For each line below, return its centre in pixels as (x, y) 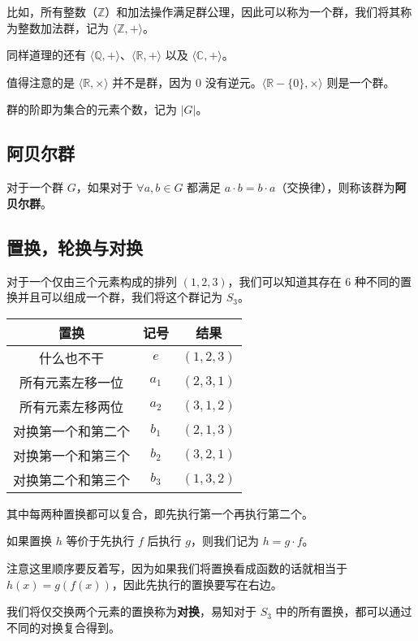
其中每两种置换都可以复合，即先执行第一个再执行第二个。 (160, 513)
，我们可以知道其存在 (284, 281)
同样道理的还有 (46, 55)
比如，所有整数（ (52, 11)
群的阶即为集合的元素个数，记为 (92, 109)
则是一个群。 (361, 82)
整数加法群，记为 (63, 27)
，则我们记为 (224, 541)
